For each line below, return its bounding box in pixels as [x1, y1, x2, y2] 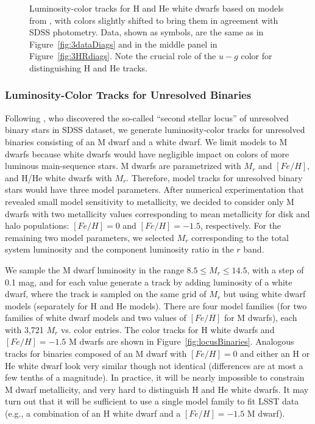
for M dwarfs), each [224, 311, 297, 324]
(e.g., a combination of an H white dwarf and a [5, 407, 181, 420]
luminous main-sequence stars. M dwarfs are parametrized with [5, 159, 241, 172]
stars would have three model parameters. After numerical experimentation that [5, 183, 304, 196]
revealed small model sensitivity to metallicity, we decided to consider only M [5, 195, 294, 207]
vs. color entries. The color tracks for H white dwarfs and [60, 323, 275, 336]
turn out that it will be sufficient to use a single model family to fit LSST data [5, 395, 299, 408]
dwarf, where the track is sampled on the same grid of [5, 287, 207, 300]
